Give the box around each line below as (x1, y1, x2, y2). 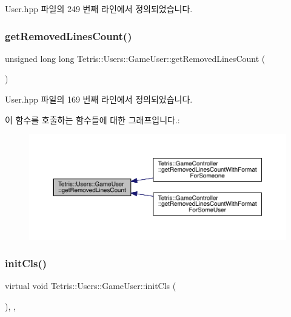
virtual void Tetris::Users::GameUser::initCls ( (5, 279, 176, 292)
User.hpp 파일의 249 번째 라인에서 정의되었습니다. (5, 2, 193, 15)
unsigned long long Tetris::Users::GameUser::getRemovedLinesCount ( (5, 52, 266, 64)
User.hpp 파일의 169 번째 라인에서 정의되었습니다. (5, 93, 193, 105)
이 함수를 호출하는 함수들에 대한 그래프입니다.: (5, 113, 180, 126)
